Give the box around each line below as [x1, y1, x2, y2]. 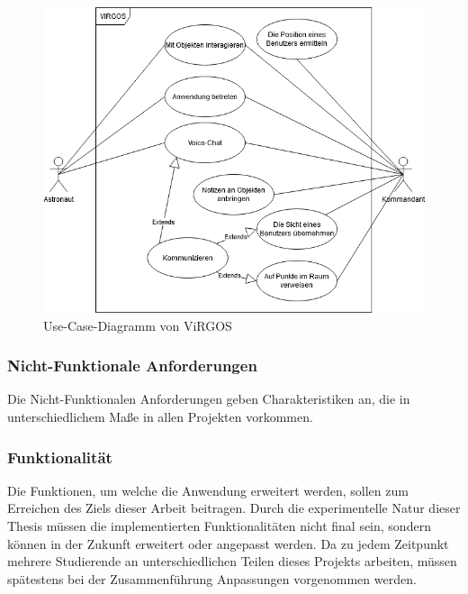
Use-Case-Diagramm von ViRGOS [43, 315, 232, 334]
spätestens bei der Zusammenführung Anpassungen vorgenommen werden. [7, 569, 417, 588]
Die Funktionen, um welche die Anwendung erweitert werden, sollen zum [7, 480, 409, 499]
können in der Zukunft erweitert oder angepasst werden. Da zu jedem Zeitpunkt [7, 534, 449, 553]
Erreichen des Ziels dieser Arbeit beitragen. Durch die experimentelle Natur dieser [7, 498, 461, 517]
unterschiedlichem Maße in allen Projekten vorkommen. [7, 407, 313, 426]
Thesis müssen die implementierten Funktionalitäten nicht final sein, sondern [7, 516, 431, 535]
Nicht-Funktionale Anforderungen [7, 354, 257, 377]
